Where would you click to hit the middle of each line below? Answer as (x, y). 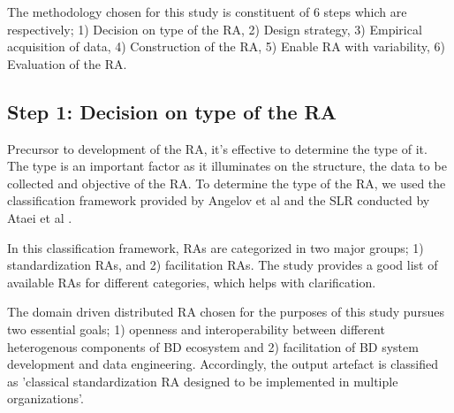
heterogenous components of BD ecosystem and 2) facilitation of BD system (213, 346)
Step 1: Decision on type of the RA (172, 111)
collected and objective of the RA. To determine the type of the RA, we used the (227, 183)
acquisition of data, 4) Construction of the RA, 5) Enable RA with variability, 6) (226, 46)
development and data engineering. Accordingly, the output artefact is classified (223, 364)
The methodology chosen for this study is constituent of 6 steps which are (207, 11)
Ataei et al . (40, 217)
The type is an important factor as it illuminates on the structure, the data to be (227, 166)
